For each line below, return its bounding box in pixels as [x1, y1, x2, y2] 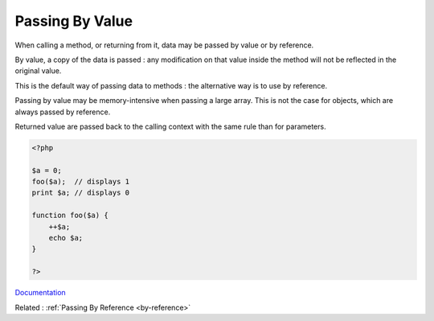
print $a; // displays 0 [31, 188, 130, 197]
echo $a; [48, 233, 84, 242]
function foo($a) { [31, 211, 108, 220]
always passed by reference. [14, 107, 111, 117]
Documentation [14, 288, 66, 298]
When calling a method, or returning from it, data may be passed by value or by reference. [14, 40, 314, 50]
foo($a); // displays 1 [31, 177, 130, 187]
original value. [14, 66, 62, 76]
